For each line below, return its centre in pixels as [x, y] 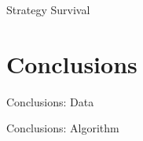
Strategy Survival [48, 9]
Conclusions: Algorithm [63, 128]
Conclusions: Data [50, 101]
